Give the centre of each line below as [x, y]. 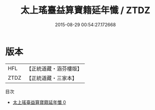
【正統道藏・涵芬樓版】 [54, 69]
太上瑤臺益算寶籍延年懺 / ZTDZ [85, 10]
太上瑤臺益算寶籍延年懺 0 [39, 102]
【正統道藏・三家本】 [52, 78]
